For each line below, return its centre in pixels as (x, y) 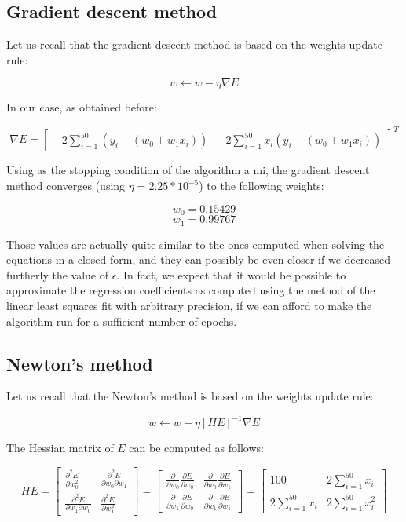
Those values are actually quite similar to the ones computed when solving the (196, 244)
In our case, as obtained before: (82, 107)
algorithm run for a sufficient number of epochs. (122, 321)
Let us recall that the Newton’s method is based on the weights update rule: (190, 396)
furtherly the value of (57, 274)
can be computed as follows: (196, 448)
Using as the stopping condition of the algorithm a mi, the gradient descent (188, 170)
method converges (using (66, 186)
